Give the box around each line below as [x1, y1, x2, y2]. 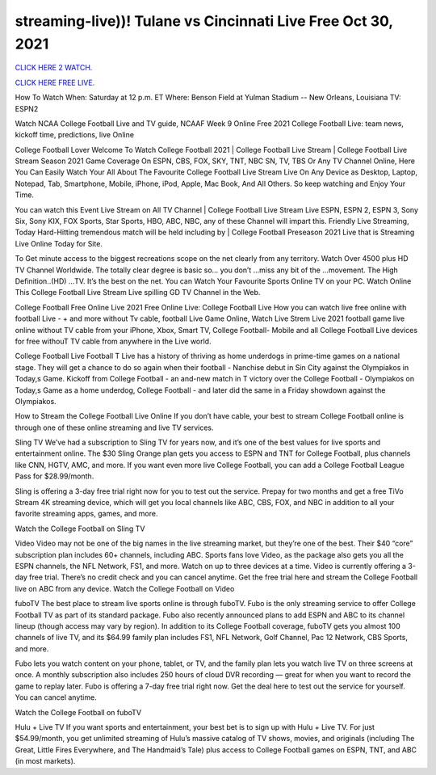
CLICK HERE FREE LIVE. [15, 78, 95, 87]
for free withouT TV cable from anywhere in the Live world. [15, 336, 212, 346]
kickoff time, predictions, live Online [15, 130, 135, 140]
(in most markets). [15, 756, 76, 766]
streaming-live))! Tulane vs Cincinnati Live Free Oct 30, [15, 12, 393, 30]
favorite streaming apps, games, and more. [15, 509, 158, 519]
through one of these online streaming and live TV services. [15, 423, 214, 432]
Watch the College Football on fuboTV [15, 707, 141, 717]
